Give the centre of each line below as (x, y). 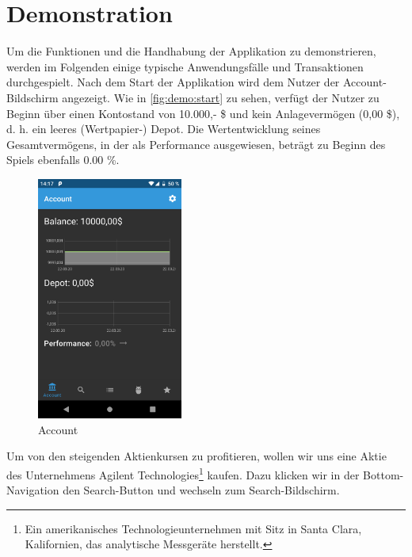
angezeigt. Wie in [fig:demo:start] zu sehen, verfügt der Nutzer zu (221, 97)
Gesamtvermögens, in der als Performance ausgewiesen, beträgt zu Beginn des (196, 144)
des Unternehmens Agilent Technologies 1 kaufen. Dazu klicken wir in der (183, 473)
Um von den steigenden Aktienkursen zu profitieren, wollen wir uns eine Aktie (196, 456)
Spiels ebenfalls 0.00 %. (63, 160)
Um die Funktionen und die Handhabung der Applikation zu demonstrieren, (191, 51)
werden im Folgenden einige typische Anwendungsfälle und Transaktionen (185, 66)
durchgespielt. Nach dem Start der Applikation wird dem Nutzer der (173, 82)
